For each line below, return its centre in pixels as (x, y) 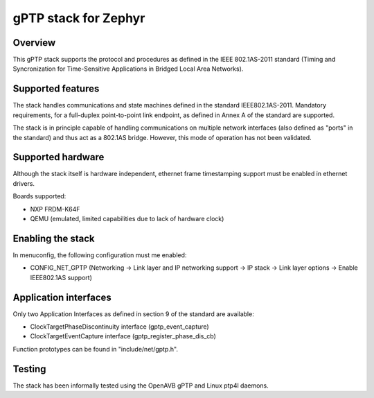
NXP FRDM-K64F (55, 209)
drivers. (24, 183)
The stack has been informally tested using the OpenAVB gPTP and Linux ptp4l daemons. (141, 386)
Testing (29, 369)
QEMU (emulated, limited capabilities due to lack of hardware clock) (127, 219)
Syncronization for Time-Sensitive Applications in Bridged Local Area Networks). (128, 69)
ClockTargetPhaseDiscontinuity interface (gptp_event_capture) (119, 327)
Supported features (56, 89)
